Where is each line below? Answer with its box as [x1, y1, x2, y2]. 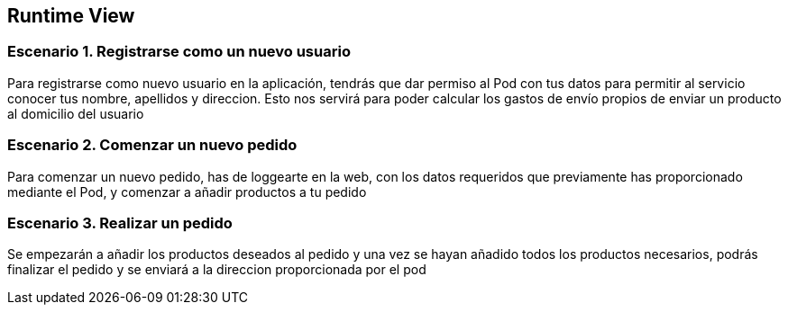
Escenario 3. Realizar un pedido [7, 213, 233, 232]
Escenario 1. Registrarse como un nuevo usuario [7, 42, 351, 61]
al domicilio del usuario [7, 105, 144, 121]
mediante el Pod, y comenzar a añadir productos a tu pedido [7, 183, 367, 200]
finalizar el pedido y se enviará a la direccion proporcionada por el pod [7, 262, 426, 278]
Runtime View [7, 4, 135, 27]
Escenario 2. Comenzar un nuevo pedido [7, 136, 298, 155]
